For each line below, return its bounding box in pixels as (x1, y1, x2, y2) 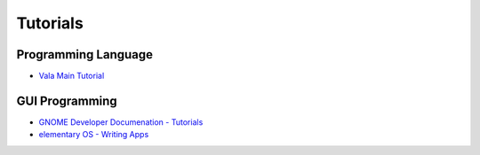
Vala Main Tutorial (38, 71, 105, 81)
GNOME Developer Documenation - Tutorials (38, 116, 204, 128)
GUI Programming (16, 93, 117, 108)
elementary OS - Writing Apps (38, 129, 149, 140)
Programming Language (16, 47, 154, 62)
